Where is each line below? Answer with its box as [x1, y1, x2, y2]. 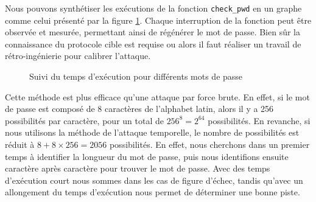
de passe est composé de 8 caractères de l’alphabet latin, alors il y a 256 [5, 102, 274, 115]
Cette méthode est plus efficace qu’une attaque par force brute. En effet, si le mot [5, 90, 310, 103]
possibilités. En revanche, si [208, 114, 311, 127]
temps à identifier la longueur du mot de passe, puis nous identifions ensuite [5, 150, 289, 162]
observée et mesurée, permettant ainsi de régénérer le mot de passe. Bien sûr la [5, 26, 301, 38]
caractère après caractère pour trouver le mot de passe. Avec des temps [5, 162, 270, 175]
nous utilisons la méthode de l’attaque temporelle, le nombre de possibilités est [5, 126, 300, 139]
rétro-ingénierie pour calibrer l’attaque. [5, 49, 151, 62]
